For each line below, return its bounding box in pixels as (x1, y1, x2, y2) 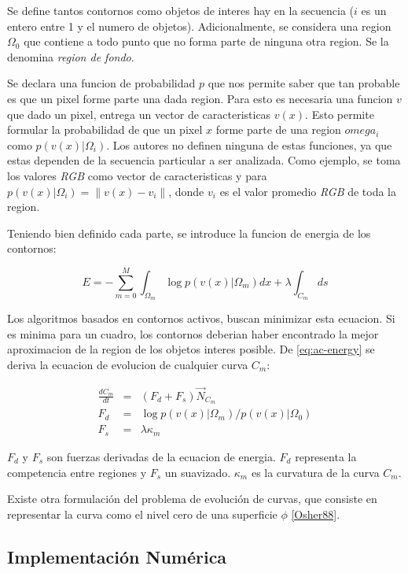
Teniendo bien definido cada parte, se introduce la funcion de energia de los (7, 224, 371, 241)
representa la (295, 448, 357, 464)
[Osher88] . (291, 505, 340, 522)
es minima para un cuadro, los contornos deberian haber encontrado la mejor (7, 325, 379, 342)
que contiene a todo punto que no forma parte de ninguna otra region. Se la (24, 33, 389, 50)
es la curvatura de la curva (251, 464, 380, 480)
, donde (168, 183, 204, 199)
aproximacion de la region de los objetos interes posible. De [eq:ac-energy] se (7, 341, 375, 357)
